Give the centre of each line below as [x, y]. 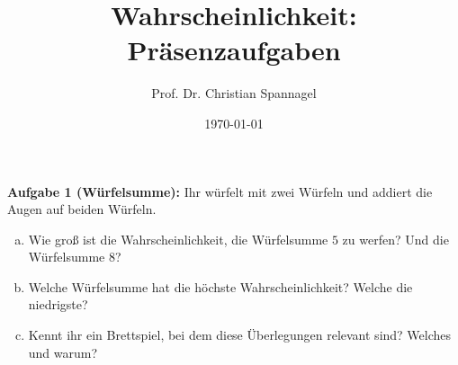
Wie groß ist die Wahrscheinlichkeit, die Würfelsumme [178, 239]
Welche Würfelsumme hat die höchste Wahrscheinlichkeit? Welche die [220, 286]
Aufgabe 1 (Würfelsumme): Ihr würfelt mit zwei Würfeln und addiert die [220, 191]
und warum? [63, 352]
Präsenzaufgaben [234, 50]
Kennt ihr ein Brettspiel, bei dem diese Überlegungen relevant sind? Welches [240, 335]
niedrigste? [58, 304]
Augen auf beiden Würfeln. [82, 209]
